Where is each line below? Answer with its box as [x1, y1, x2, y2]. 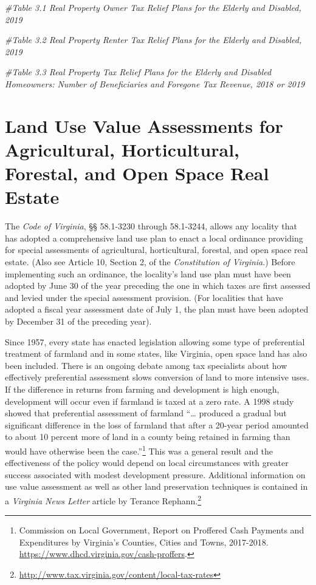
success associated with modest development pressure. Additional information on [5, 468, 306, 481]
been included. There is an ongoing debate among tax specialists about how [5, 359, 287, 371]
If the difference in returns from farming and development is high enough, [5, 382, 280, 395]
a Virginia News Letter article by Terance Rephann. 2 [5, 492, 201, 507]
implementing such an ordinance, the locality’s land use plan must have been [5, 267, 291, 280]
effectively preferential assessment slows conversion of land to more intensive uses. [5, 371, 309, 384]
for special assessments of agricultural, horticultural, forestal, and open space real [5, 243, 308, 256]
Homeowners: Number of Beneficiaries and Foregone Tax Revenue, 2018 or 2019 [5, 77, 305, 90]
